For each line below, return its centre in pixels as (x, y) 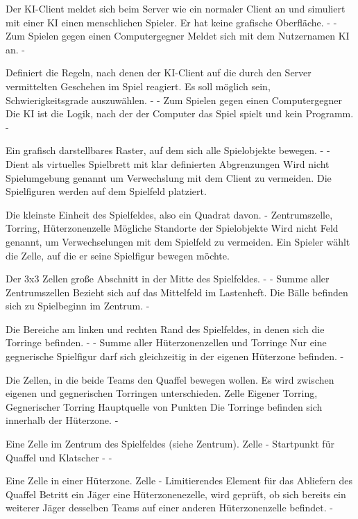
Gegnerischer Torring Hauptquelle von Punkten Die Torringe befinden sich (164, 406)
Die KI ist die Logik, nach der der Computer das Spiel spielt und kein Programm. (180, 113)
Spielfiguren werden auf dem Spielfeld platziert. (106, 191)
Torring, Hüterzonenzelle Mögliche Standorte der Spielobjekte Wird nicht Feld (172, 228)
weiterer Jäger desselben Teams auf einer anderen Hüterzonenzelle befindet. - (169, 508)
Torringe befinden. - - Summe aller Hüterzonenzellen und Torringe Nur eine (166, 342)
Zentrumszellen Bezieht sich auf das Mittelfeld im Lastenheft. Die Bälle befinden (177, 292)
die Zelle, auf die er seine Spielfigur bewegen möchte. (118, 255)
